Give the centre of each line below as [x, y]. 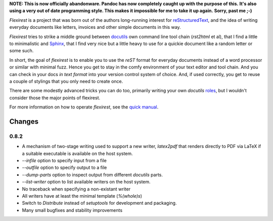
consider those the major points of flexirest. [55, 98]
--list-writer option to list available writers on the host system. [86, 182]
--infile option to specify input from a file [64, 161]
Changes [24, 121]
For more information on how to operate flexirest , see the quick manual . [84, 107]
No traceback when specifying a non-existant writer [76, 189]
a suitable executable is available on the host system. [78, 153]
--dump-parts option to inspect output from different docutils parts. [93, 174]
